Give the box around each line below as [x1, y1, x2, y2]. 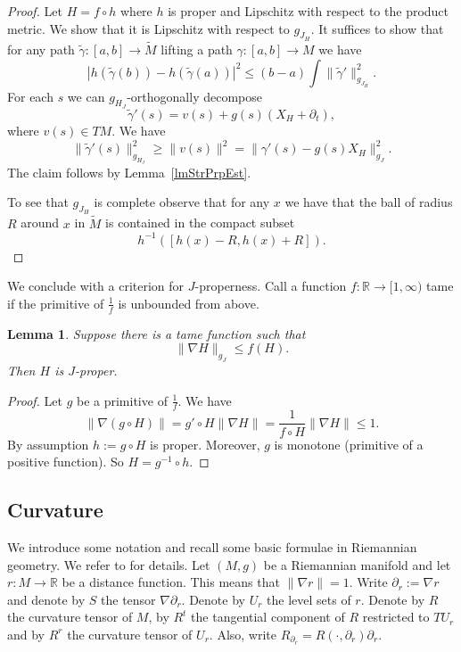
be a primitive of [76, 391, 168, 409]
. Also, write [209, 624, 276, 643]
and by [7, 624, 45, 643]
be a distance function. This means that [62, 573, 280, 591]
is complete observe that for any [94, 193, 270, 211]
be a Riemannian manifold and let [263, 555, 451, 574]
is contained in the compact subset [105, 213, 295, 232]
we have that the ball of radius [284, 193, 453, 211]
